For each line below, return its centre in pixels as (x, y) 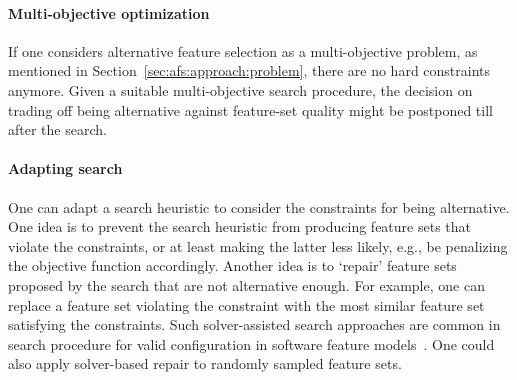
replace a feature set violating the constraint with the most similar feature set (246, 304)
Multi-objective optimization (109, 12)
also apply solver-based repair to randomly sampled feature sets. (205, 363)
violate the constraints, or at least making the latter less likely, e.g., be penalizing (258, 245)
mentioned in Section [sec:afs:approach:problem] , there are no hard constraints (249, 70)
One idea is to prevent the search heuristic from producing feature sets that (239, 226)
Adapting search (65, 168)
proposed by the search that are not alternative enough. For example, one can (246, 284)
